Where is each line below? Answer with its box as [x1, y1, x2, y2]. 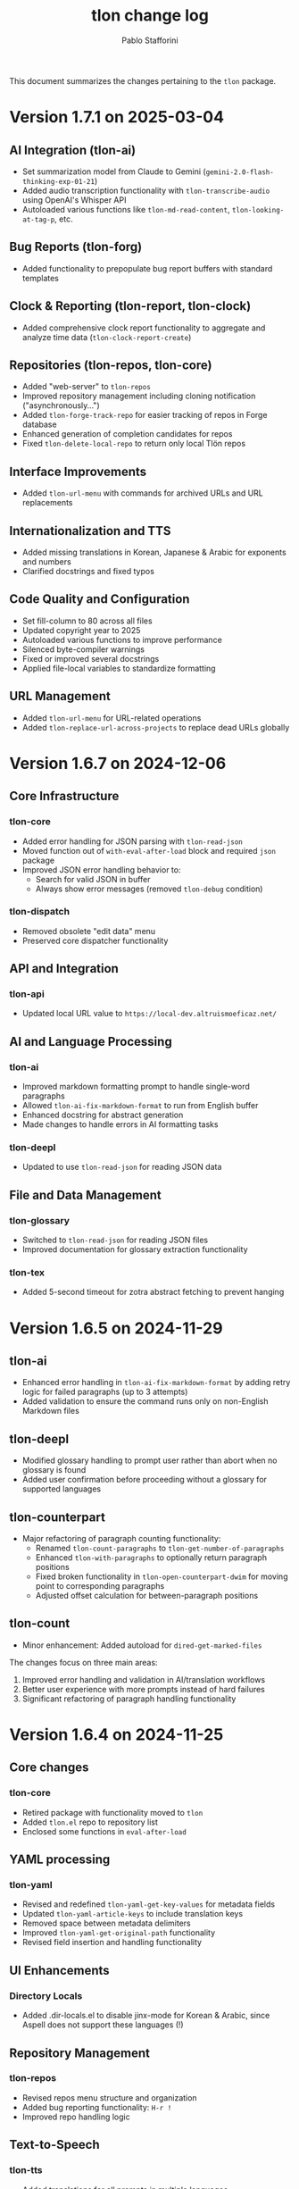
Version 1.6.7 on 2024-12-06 [9, 753, 227, 773]
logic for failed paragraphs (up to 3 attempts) [21, 1386, 188, 1398]
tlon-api [9, 988, 45, 1000]
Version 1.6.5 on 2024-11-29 [9, 1318, 223, 1338]
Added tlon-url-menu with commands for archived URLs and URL [21, 488, 263, 498]
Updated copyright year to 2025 [21, 624, 141, 635]
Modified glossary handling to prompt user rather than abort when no [21, 1455, 278, 1466]
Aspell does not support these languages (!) [21, 2019, 185, 2030]
